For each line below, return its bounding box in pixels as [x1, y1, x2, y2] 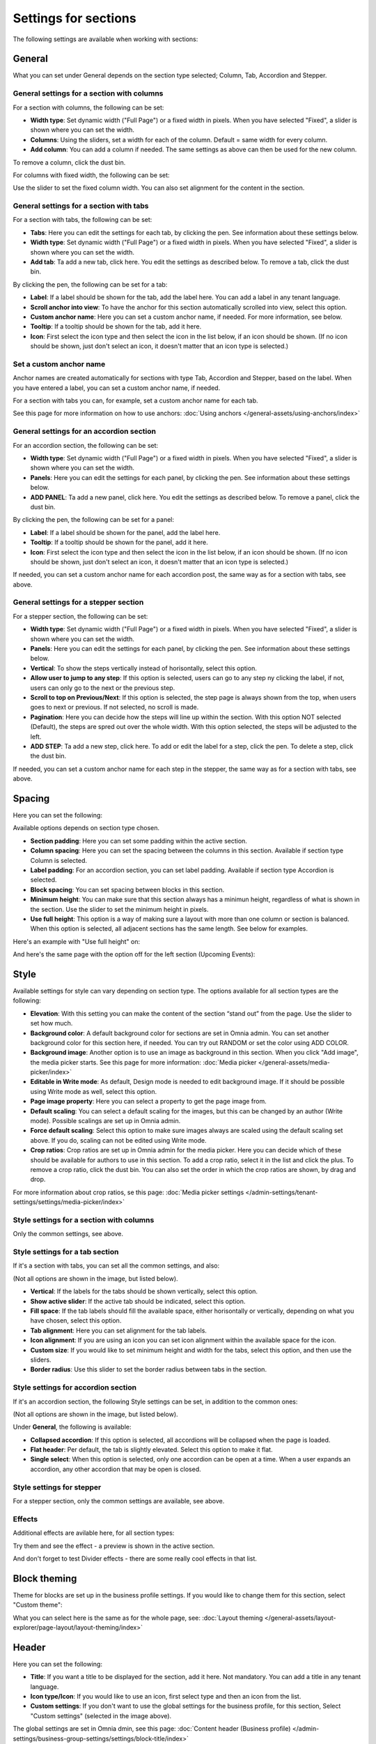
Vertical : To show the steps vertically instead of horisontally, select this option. [30, 663, 257, 672]
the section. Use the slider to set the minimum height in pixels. [30, 905, 209, 913]
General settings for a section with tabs [13, 201, 149, 211]
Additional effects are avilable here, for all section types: [13, 1528, 175, 1538]
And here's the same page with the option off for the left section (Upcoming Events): [13, 950, 256, 959]
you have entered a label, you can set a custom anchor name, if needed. [13, 384, 221, 392]
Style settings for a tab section [13, 1247, 119, 1257]
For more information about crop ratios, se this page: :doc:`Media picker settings [13, 1188, 244, 1196]
